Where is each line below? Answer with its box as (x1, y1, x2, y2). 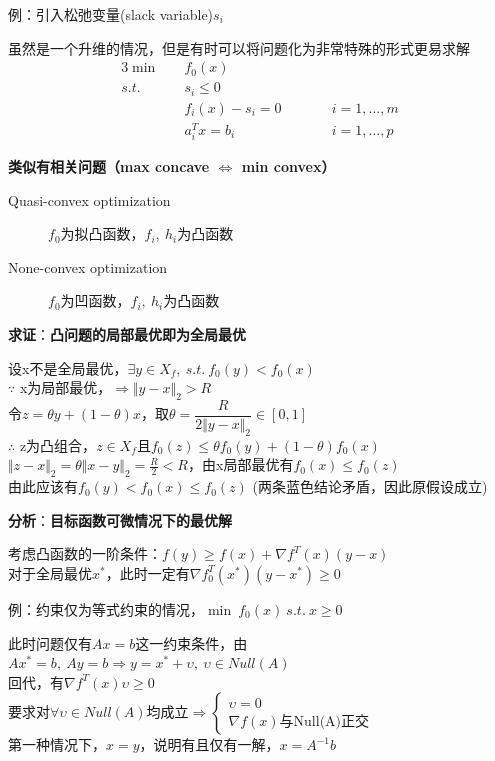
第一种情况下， (8, 734, 106, 755)
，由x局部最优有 (187, 454, 294, 475)
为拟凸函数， (60, 223, 145, 244)
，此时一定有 (105, 562, 190, 583)
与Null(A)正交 (279, 714, 370, 729)
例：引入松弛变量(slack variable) (8, 4, 214, 24)
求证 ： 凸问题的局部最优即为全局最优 (8, 323, 246, 344)
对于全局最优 (8, 562, 92, 583)
